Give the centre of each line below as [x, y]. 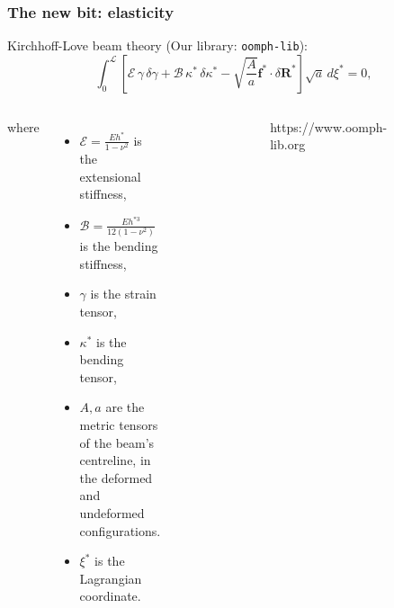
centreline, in [115, 460]
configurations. [120, 530]
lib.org [288, 144]
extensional [110, 176]
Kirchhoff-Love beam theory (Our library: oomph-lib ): [157, 45]
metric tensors [119, 425]
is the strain [123, 294]
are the [125, 407]
